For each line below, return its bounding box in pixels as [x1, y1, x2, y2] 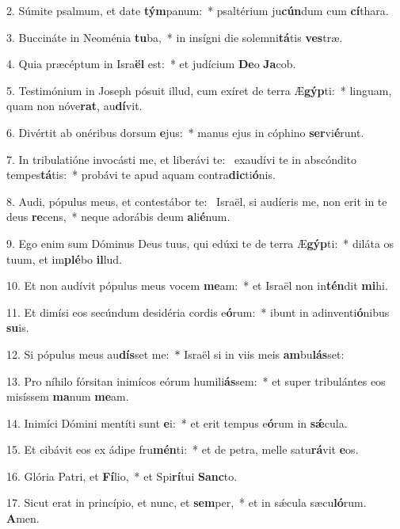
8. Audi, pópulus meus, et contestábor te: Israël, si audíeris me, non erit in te [6, 192, 387, 209]
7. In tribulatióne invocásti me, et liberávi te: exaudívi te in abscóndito [6, 150, 357, 167]
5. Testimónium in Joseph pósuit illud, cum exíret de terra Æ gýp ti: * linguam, [6, 82, 392, 98]
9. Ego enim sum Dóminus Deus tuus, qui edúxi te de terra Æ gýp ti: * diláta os [6, 234, 394, 251]
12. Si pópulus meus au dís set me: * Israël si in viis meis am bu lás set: [6, 345, 345, 362]
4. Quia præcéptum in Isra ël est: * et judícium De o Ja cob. [6, 55, 296, 72]
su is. [6, 319, 29, 336]
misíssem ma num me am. [6, 388, 129, 405]
